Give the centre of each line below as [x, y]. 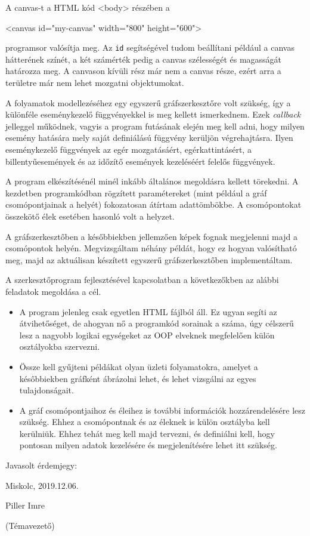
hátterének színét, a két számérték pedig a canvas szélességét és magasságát [144, 59]
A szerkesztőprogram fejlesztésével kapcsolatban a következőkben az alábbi [142, 280]
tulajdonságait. [46, 390]
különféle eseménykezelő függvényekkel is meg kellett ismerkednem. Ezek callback [153, 114]
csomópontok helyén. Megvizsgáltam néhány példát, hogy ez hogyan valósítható [151, 248]
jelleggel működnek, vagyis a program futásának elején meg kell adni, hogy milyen [155, 126]
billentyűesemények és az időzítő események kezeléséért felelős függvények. [140, 161]
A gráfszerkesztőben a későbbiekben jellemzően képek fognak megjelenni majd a [151, 236]
